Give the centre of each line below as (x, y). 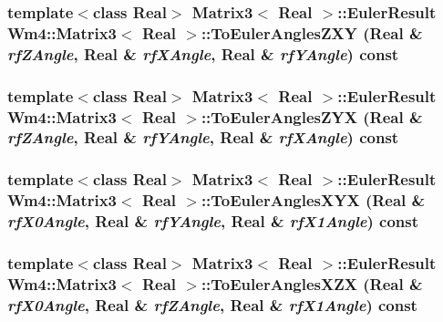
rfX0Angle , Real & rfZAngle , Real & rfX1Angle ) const (212, 304)
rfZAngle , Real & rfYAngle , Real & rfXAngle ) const (203, 137)
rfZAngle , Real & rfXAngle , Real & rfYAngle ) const (203, 53)
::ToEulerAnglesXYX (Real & (313, 200)
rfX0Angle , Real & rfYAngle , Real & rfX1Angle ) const (213, 221)
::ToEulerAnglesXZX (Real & (312, 283)
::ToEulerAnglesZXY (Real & (312, 32)
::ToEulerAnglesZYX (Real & (312, 116)
